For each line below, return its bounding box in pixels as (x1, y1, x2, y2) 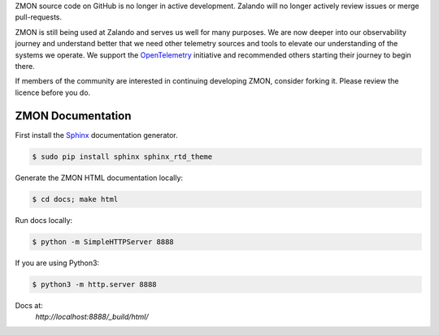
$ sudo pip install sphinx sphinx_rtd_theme (32, 152, 213, 161)
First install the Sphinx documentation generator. (15, 130, 178, 140)
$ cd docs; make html (32, 195, 119, 204)
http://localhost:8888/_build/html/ (35, 311, 149, 321)
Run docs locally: (15, 215, 73, 225)
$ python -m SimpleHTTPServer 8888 (32, 237, 174, 247)
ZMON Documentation (15, 109, 132, 122)
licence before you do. (15, 88, 91, 97)
